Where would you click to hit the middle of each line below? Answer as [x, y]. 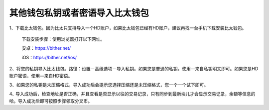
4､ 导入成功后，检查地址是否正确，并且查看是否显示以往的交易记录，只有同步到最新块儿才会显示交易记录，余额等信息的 [132, 94]
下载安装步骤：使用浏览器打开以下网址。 [63, 39]
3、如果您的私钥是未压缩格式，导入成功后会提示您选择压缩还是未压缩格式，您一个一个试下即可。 [109, 85]
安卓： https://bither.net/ [46, 48]
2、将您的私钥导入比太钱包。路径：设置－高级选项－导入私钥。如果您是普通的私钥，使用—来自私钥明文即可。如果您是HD [134, 69]
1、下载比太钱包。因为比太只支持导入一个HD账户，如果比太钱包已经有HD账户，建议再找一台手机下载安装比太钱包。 [128, 28]
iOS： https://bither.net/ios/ [49, 57]
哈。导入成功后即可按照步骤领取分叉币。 [51, 101]
